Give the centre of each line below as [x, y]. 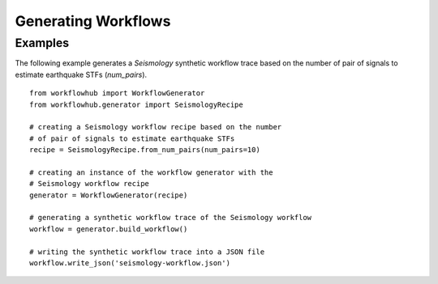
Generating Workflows [93, 21]
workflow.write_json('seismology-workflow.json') [130, 263]
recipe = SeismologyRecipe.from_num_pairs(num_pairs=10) [145, 150]
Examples [42, 43]
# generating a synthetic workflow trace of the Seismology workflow [171, 218]
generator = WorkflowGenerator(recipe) [109, 195]
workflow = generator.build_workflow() [109, 229]
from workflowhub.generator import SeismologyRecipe [136, 104]
